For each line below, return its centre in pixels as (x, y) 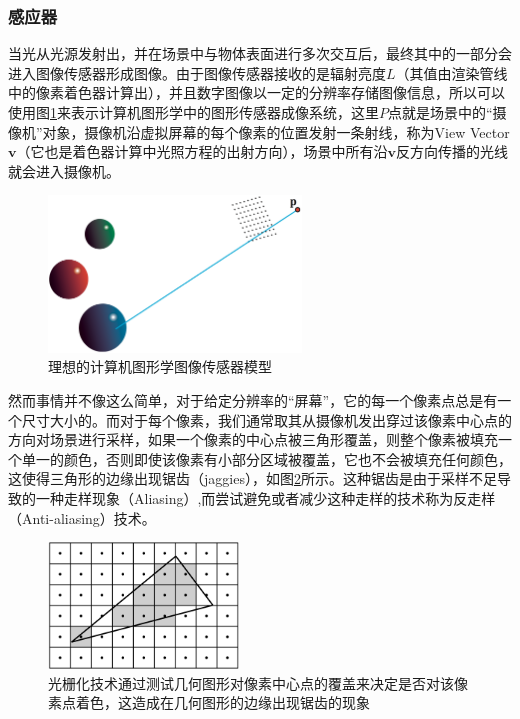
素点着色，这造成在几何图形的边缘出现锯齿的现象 (209, 702)
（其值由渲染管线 (451, 72)
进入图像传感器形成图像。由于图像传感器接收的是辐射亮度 (197, 72)
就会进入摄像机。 (64, 170)
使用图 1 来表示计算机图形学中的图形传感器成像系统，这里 (193, 112)
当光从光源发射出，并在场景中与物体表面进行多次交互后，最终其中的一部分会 (260, 53)
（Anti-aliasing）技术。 (82, 517)
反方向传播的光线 (452, 151)
